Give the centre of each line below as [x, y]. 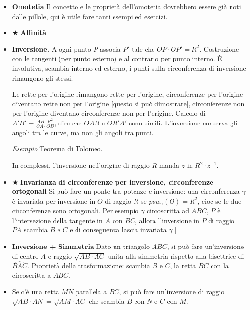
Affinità [34, 32]
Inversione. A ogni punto [51, 49]
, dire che [68, 123]
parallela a [91, 291]
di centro [25, 256]
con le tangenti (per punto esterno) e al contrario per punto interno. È [117, 58]
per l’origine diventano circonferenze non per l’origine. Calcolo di [109, 113]
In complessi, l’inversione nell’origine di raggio [81, 165]
